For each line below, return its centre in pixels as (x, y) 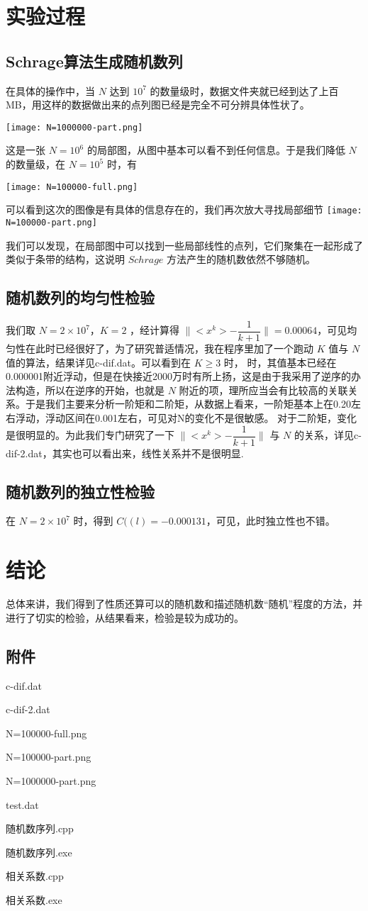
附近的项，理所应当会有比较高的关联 (263, 390)
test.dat (22, 804)
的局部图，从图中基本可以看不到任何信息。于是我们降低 (216, 150)
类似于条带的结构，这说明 (65, 259)
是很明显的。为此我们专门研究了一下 (90, 435)
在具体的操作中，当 (50, 90)
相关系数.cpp (35, 876)
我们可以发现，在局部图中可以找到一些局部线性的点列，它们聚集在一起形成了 (184, 245)
